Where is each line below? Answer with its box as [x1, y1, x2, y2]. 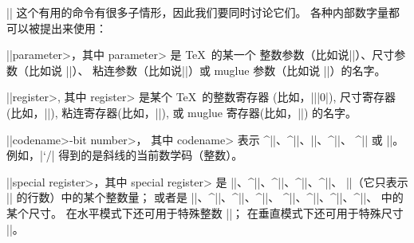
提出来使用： [39, 19, 107, 36]
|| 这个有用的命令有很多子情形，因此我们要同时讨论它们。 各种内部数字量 [6, 4, 389, 20]
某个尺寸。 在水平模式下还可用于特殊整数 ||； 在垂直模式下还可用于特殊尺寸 [6, 204, 404, 221]
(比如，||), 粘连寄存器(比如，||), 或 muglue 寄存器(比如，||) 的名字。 [6, 104, 357, 120]
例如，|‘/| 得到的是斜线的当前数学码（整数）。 [6, 147, 243, 163]
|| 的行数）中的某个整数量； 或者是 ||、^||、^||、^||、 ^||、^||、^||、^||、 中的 [6, 189, 404, 206]
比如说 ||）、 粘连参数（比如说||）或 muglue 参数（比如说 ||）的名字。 [28, 61, 386, 78]
